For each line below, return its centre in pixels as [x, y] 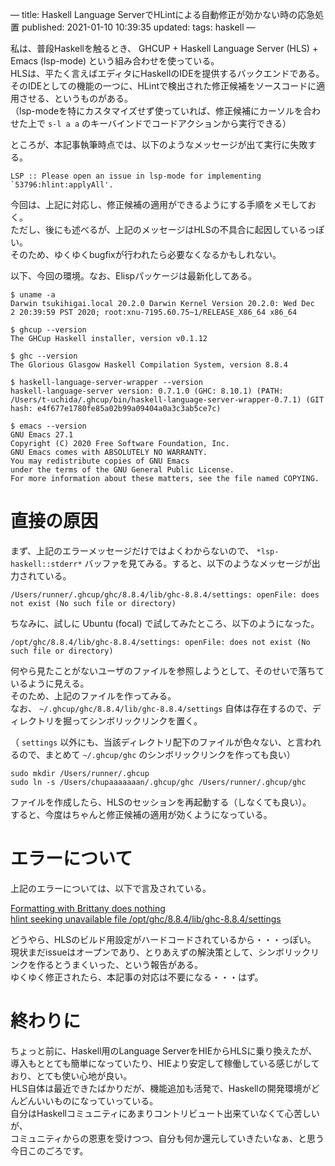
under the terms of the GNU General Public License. [122, 470]
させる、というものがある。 [75, 98]
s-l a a [63, 124]
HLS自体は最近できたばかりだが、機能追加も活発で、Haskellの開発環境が [161, 1088]
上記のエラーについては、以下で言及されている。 [111, 888]
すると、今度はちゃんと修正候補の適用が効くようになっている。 [141, 814]
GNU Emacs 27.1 [42, 435]
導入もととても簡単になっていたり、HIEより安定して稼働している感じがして [165, 1063]
